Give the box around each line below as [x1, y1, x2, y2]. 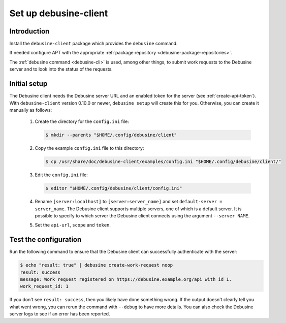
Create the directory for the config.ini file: [35, 118, 129, 124]
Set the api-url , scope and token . [35, 222, 111, 228]
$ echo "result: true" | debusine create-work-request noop [20, 262, 173, 268]
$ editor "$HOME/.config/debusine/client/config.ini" [45, 185, 182, 191]
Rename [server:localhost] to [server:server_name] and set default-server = [35, 199, 223, 205]
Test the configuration [9, 235, 82, 244]
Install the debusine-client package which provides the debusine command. [9, 41, 178, 47]
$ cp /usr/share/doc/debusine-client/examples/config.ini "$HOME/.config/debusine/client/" [45, 159, 281, 165]
